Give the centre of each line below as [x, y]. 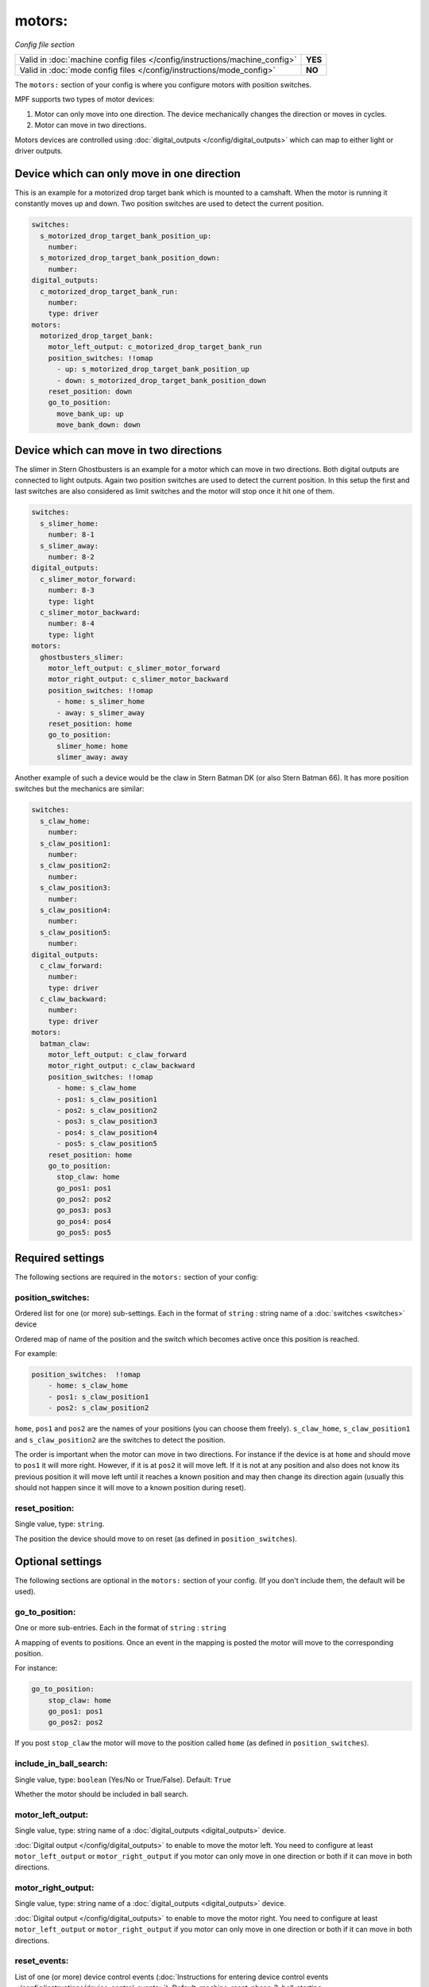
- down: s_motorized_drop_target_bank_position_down [161, 380]
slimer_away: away [93, 757]
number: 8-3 [71, 591]
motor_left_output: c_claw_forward [117, 1055]
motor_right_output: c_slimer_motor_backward [138, 679]
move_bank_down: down [99, 425]
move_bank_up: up [91, 414]
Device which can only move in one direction [128, 174]
